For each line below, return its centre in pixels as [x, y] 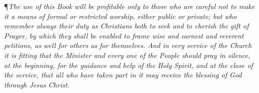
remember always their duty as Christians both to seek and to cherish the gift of [126, 26]
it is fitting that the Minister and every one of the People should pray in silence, [127, 55]
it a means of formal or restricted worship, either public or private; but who [120, 16]
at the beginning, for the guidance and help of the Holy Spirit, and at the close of [128, 65]
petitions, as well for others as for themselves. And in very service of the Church [128, 45]
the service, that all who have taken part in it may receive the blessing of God [123, 75]
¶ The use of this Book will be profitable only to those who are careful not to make [129, 6]
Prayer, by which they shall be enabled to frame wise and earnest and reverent [124, 35]
